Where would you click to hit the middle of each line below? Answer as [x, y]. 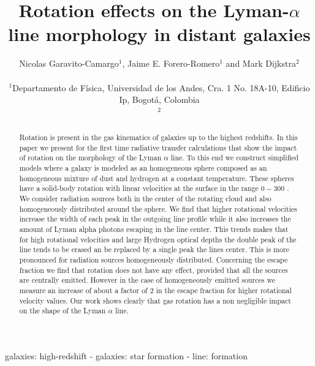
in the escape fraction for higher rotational [224, 290]
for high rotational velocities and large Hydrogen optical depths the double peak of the [158, 239]
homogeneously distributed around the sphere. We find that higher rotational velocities [158, 208]
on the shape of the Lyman [63, 311]
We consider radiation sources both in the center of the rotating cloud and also [145, 199]
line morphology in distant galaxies [159, 34]
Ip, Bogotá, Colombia [159, 99]
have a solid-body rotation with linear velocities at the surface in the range [139, 188]
